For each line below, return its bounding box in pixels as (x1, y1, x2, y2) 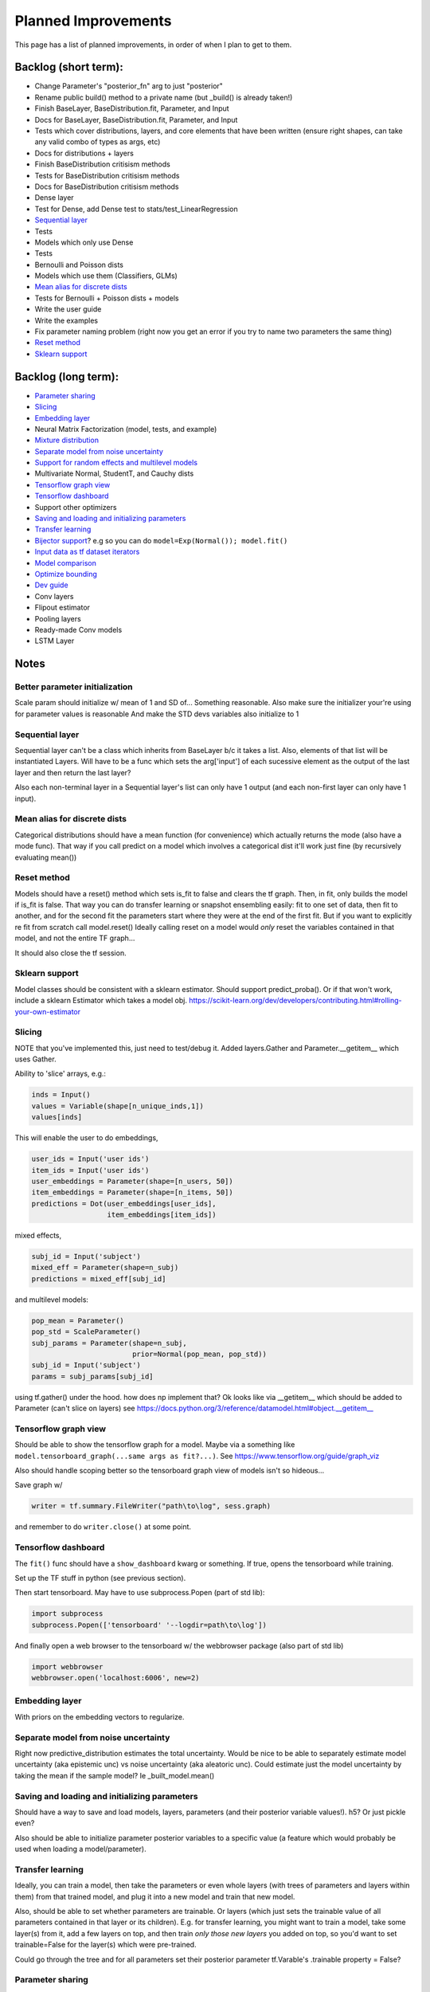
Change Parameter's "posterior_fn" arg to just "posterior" (34, 81, 223, 91)
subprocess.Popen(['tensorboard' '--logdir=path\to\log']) (31, 1620, 267, 1629)
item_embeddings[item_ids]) (107, 1210, 217, 1219)
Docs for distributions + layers (34, 148, 135, 158)
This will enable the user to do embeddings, (14, 1133, 158, 1143)
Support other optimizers (34, 502, 117, 512)
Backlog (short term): (14, 61, 123, 74)
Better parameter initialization (14, 681, 133, 692)
